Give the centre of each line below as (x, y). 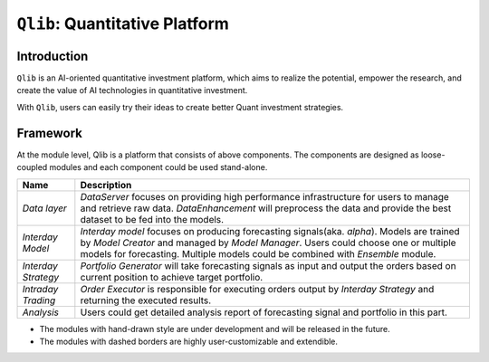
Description (106, 185)
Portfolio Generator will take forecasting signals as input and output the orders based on (268, 265)
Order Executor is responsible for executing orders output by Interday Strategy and (257, 289)
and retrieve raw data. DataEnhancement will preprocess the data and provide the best (266, 208)
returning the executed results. (146, 300)
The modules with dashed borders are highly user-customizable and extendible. (189, 341)
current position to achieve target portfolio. (172, 277)
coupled (32, 167)
